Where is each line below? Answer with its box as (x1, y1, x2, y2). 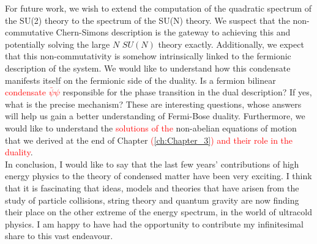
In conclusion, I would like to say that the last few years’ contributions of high (5, 157, 299, 170)
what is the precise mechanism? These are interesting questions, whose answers (5, 97, 302, 110)
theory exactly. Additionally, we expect (158, 37, 304, 50)
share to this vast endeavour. (5, 229, 113, 242)
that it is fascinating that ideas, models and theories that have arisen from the (5, 181, 299, 194)
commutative (5, 26, 53, 39)
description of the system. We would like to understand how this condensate (5, 61, 291, 74)
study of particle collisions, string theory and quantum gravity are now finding (5, 193, 299, 206)
